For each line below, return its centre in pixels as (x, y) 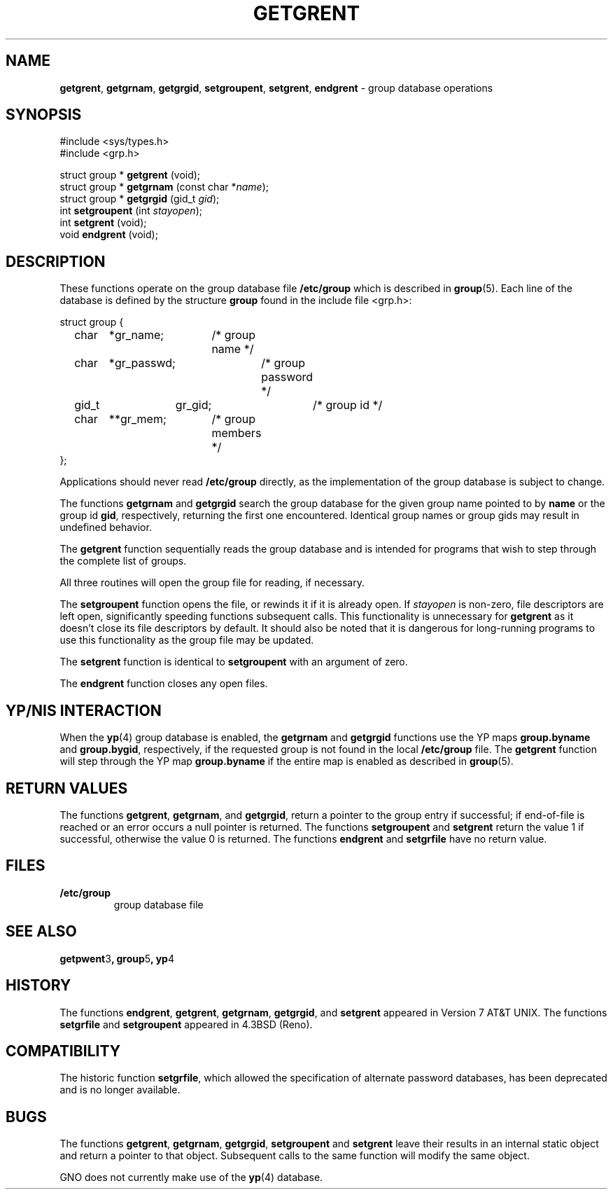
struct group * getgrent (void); (130, 175)
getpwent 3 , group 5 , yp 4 (117, 958)
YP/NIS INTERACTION (84, 710)
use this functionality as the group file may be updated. (187, 640)
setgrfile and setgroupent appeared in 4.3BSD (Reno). (186, 1024)
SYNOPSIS (44, 115)
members (237, 433)
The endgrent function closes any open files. (164, 684)
